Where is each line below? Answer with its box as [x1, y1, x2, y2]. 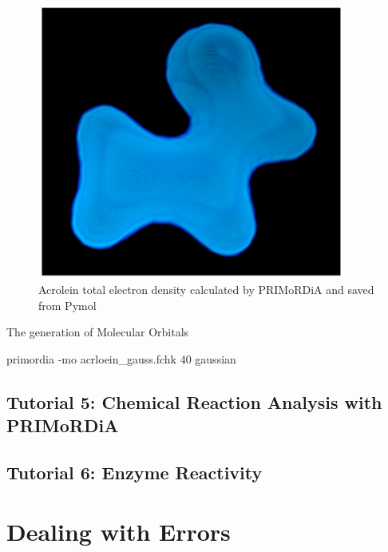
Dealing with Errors [6, 514, 231, 547]
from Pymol [38, 296, 97, 313]
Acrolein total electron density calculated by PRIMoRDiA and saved [38, 281, 374, 298]
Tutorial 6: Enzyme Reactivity [6, 460, 263, 485]
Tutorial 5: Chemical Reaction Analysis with [6, 389, 382, 414]
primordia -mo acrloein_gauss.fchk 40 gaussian [6, 350, 236, 367]
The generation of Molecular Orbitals [6, 324, 189, 340]
